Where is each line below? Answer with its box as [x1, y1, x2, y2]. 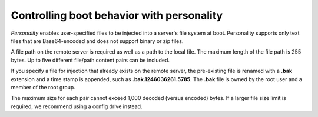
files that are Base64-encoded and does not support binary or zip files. [11, 37, 184, 44]
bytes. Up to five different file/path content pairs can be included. [11, 56, 170, 63]
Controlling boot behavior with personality [11, 9, 223, 22]
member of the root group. [11, 83, 76, 91]
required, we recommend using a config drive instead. [11, 103, 143, 110]
